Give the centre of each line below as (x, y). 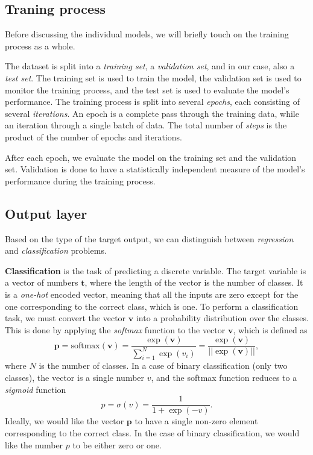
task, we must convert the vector (65, 318)
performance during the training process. (80, 180)
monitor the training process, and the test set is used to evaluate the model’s (147, 89)
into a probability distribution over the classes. (222, 318)
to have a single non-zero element (196, 421)
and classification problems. (56, 250)
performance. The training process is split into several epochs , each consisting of (152, 102)
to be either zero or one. (117, 444)
